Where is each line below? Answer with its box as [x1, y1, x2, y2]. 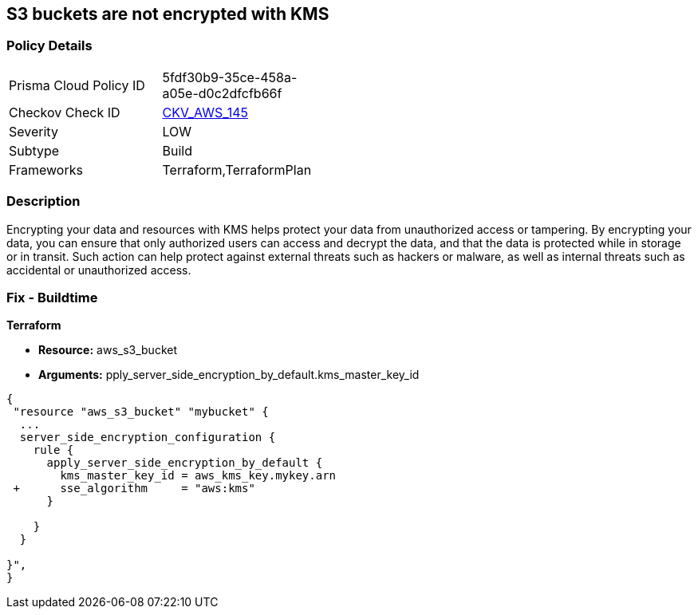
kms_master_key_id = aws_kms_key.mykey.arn [60, 469, 337, 483]
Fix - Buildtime [6, 289, 98, 306]
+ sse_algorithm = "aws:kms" [13, 482, 255, 495]
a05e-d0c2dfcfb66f [162, 85, 282, 101]
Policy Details [6, 37, 93, 54]
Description [6, 193, 81, 210]
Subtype [9, 142, 60, 159]
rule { [33, 444, 74, 457]
